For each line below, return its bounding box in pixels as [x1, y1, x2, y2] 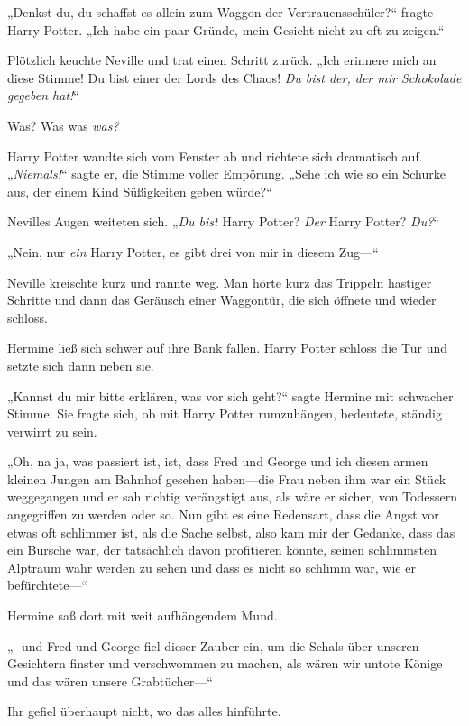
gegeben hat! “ [7, 86, 79, 105]
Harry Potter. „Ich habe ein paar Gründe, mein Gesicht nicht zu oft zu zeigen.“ [7, 20, 445, 39]
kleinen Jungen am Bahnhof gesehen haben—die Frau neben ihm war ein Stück [7, 469, 446, 488]
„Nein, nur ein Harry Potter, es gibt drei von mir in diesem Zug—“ [7, 242, 379, 261]
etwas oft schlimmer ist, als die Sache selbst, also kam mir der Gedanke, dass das [7, 522, 455, 541]
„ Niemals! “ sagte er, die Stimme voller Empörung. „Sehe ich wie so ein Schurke [7, 164, 446, 183]
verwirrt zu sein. [7, 421, 97, 440]
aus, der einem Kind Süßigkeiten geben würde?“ [7, 181, 272, 200]
